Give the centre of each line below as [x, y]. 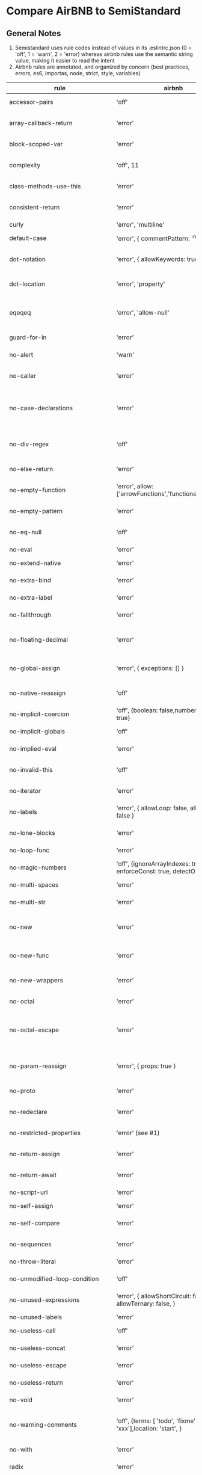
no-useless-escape [38, 1365]
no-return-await [33, 1175]
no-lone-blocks [32, 833]
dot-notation [28, 259]
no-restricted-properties [45, 1133]
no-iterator [25, 791]
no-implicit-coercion [39, 714]
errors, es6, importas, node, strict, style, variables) [78, 73]
